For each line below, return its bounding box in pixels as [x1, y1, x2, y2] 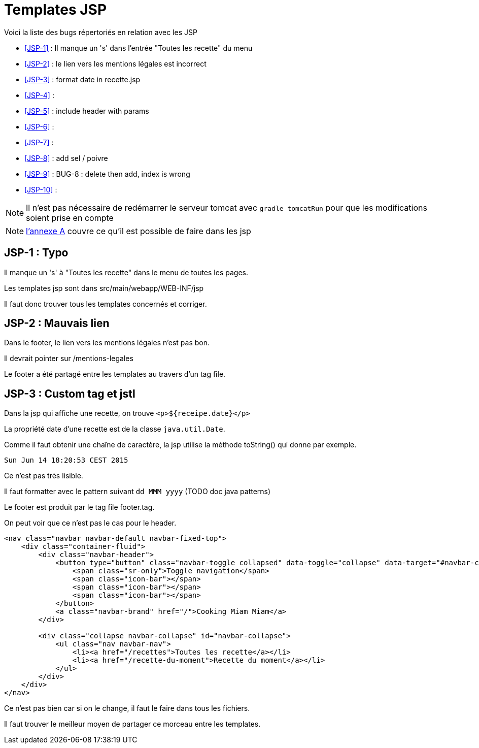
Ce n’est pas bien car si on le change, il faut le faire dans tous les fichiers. [4, 704, 250, 713]
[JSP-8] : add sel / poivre [24, 153, 108, 162]
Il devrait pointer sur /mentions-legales [4, 354, 133, 363]
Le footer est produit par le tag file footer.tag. [4, 503, 155, 512]
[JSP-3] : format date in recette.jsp [24, 75, 141, 84]
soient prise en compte [26, 212, 114, 223]
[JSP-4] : [24, 90, 54, 100]
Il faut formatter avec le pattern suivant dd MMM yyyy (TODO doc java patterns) [4, 487, 271, 496]
